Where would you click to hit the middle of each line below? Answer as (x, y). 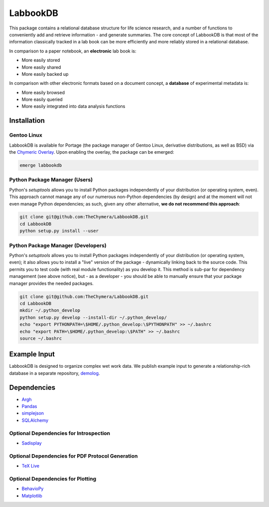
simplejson (33, 413)
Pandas (29, 406)
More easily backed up (45, 74)
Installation (27, 121)
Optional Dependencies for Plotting (53, 479)
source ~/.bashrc (41, 338)
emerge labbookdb (41, 165)
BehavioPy (33, 489)
